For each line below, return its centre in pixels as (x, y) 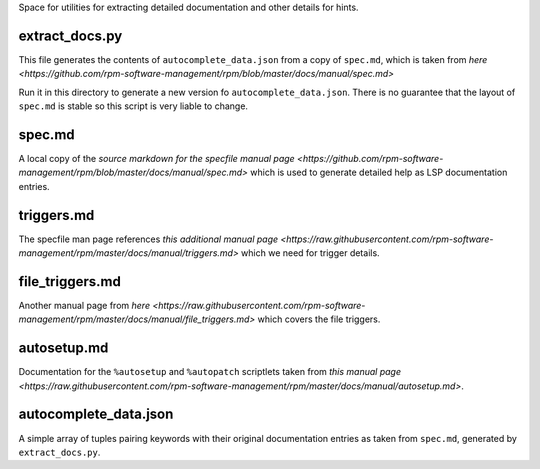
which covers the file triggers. (319, 319)
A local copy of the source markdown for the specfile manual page (156, 158)
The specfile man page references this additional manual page (148, 239)
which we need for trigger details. (310, 253)
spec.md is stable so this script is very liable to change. (133, 106)
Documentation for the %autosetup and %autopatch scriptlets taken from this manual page (210, 372)
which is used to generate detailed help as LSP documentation (379, 172)
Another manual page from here (84, 305)
